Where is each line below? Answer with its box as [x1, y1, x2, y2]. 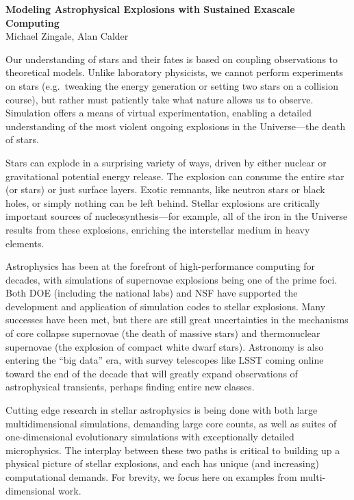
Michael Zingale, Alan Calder [5, 29, 129, 43]
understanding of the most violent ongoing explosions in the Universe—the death [5, 118, 346, 133]
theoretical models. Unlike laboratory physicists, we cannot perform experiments [5, 65, 343, 79]
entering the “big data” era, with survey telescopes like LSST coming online [5, 353, 324, 367]
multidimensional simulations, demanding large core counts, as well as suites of [5, 416, 337, 430]
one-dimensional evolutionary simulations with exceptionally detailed [5, 429, 294, 444]
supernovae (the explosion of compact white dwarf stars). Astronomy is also [5, 339, 324, 353]
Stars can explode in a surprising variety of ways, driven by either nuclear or [5, 155, 327, 169]
